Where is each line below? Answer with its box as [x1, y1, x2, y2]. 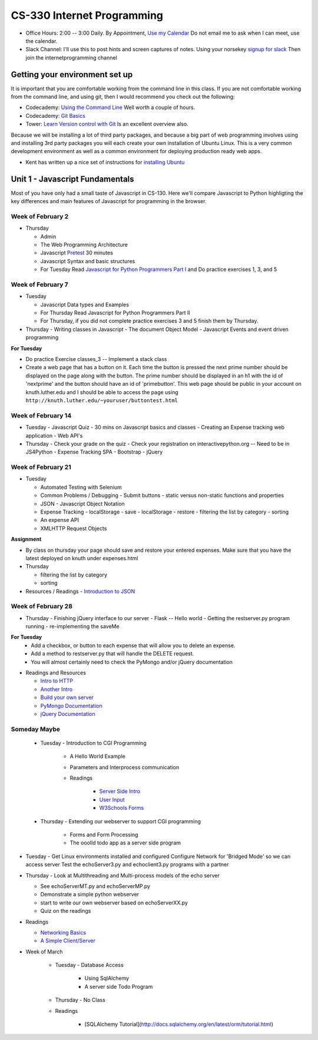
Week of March [25, 948, 63, 955]
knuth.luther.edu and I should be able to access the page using [25, 389, 179, 396]
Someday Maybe [11, 725, 61, 733]
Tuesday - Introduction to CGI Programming [40, 739, 147, 746]
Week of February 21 [11, 463, 71, 471]
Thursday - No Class [55, 996, 105, 1003]
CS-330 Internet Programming [11, 9, 164, 22]
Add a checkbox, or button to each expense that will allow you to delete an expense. [31, 642, 236, 649]
